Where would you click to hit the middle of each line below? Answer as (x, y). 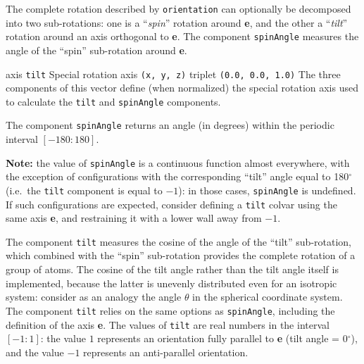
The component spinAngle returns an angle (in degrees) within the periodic (170, 125)
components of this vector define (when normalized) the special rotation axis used (182, 88)
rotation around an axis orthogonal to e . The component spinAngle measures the (182, 36)
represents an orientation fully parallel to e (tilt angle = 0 (222, 338)
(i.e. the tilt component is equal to (84, 190)
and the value (35, 352)
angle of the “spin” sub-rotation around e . (96, 50)
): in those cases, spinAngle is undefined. (267, 190)
